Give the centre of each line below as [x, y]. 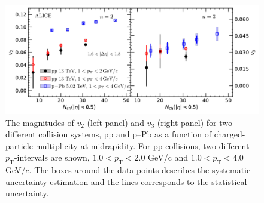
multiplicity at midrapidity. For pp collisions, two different [142, 145]
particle [19, 145]
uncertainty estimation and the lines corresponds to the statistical [126, 181]
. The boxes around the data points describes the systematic [140, 170]
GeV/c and [168, 157]
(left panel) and [116, 122]
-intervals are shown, [52, 157]
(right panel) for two [195, 122]
